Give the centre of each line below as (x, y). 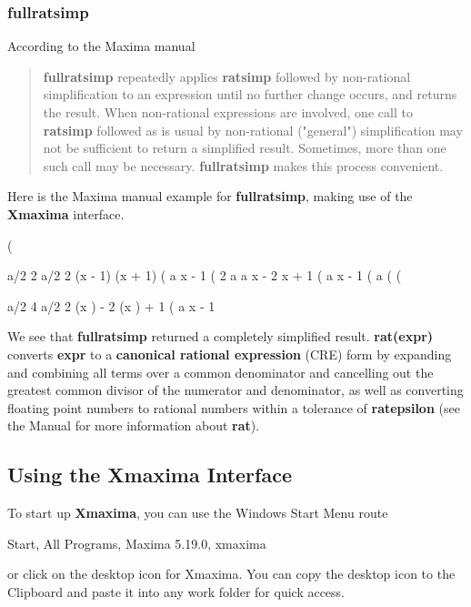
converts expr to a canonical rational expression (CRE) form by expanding (230, 354)
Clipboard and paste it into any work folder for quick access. (176, 591)
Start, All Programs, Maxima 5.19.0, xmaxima (137, 543)
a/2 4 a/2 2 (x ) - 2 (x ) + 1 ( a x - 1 (111, 305)
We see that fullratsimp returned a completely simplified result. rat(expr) (220, 336)
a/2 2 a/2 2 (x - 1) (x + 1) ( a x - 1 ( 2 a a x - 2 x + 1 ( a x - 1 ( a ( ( (205, 275)
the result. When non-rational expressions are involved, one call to (228, 112)
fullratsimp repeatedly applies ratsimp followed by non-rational (227, 76)
